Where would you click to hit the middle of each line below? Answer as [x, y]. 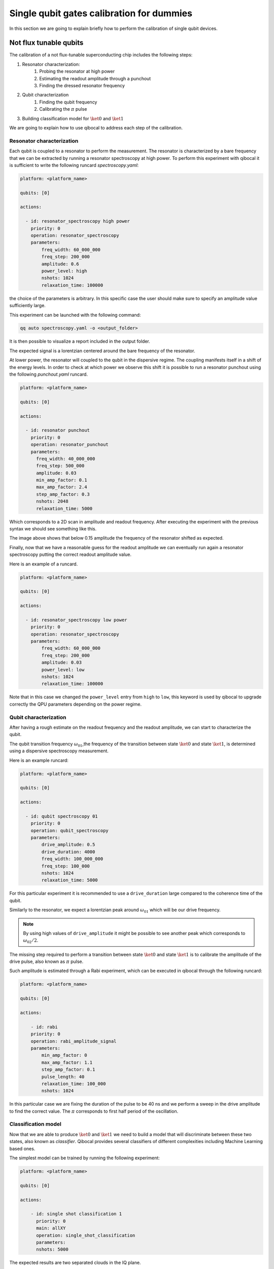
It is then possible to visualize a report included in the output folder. [80, 341]
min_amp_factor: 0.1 [62, 480]
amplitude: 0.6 [60, 264]
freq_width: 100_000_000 [72, 859]
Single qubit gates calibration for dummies [101, 13]
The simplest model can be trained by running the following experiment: [84, 1158]
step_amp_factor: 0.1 [68, 1070]
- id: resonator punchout [58, 430]
